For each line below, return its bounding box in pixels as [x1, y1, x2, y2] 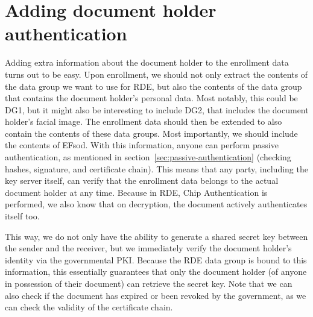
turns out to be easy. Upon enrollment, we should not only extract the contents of [5, 67, 308, 80]
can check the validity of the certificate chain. [5, 301, 173, 313]
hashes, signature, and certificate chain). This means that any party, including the [5, 162, 308, 175]
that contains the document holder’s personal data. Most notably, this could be [5, 92, 298, 104]
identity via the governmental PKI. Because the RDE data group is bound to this [5, 253, 307, 266]
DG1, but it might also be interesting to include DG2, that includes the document [5, 103, 309, 116]
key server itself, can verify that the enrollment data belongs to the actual [5, 174, 279, 187]
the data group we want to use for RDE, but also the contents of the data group [5, 80, 302, 92]
